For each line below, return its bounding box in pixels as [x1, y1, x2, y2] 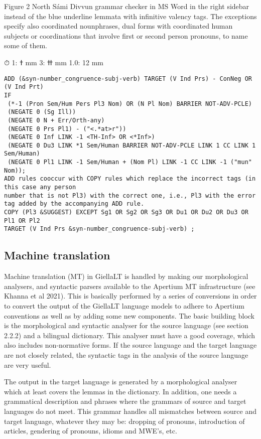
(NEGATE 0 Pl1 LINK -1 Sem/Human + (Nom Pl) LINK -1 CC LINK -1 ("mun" [8, 159, 252, 166]
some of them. [4, 40, 48, 51]
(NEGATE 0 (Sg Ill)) [8, 108, 76, 116]
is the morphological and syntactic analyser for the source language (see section [4, 320, 248, 331]
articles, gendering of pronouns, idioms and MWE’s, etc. [4, 425, 177, 436]
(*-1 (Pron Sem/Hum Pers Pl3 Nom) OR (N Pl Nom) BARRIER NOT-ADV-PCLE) [8, 100, 252, 107]
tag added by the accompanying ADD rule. [4, 200, 145, 208]
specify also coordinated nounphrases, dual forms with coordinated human [4, 21, 233, 31]
